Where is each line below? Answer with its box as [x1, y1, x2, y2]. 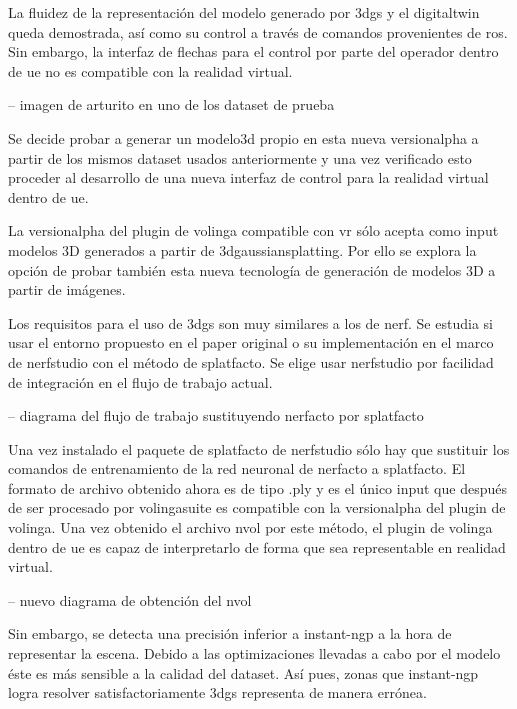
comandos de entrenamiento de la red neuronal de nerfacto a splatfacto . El [8, 458, 466, 479]
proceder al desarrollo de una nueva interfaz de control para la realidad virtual [8, 167, 489, 188]
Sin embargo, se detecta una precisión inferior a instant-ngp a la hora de [8, 623, 452, 644]
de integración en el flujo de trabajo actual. [8, 371, 273, 392]
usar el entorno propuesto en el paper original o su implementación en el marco [8, 332, 494, 353]
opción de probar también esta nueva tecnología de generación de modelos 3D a [8, 259, 496, 280]
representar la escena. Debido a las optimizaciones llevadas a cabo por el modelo [8, 643, 501, 664]
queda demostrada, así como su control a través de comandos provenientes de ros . [8, 21, 508, 42]
